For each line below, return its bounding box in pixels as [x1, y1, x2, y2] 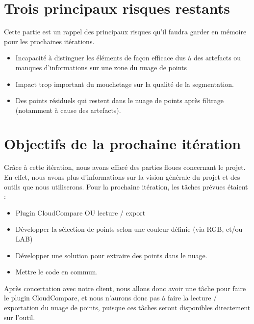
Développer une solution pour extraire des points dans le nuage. [15, 250, 207, 260]
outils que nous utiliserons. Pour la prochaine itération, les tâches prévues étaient [4, 181, 248, 191]
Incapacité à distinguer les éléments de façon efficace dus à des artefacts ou [15, 53, 241, 63]
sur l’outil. [4, 312, 35, 322]
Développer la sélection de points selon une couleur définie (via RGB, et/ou [15, 224, 243, 234]
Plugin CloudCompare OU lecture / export [15, 207, 146, 217]
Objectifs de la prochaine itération [4, 134, 241, 154]
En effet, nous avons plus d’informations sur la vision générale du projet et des [4, 172, 240, 182]
